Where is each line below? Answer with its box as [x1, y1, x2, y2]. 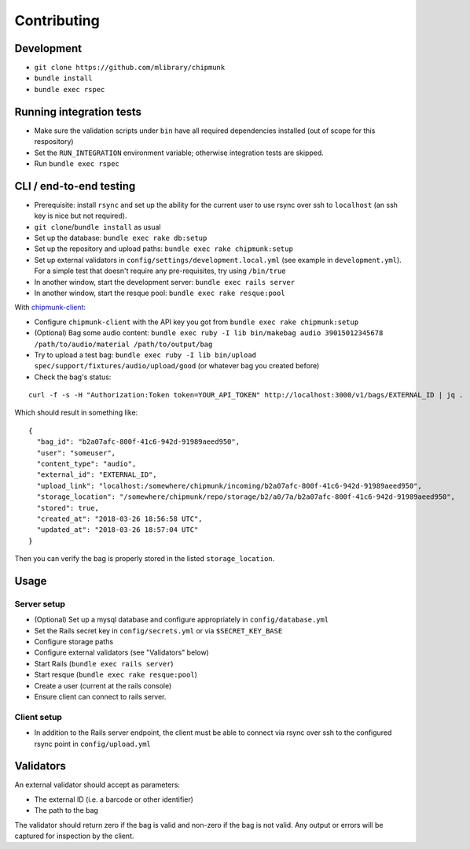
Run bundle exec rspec [34, 158, 119, 168]
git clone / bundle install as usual [34, 222, 161, 231]
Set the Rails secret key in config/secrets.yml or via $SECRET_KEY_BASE [34, 626, 283, 635]
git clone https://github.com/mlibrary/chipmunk [34, 63, 226, 72]
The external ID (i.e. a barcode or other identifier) [34, 795, 194, 804]
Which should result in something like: [14, 408, 138, 417]
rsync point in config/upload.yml [34, 739, 151, 748]
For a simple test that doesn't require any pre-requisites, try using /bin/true [34, 266, 286, 275]
